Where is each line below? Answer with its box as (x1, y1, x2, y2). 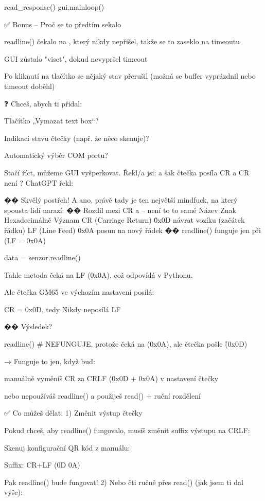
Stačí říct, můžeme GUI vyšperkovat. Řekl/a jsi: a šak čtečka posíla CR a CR (4, 167, 250, 177)
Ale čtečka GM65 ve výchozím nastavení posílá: (4, 287, 154, 297)
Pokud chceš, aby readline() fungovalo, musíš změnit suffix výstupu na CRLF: (4, 425, 250, 436)
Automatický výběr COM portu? (4, 150, 108, 160)
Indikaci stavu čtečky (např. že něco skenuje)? (4, 132, 149, 143)
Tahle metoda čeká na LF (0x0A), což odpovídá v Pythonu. (4, 269, 193, 280)
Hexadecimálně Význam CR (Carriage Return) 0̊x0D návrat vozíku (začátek (4, 214, 245, 225)
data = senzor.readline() (4, 252, 81, 263)
